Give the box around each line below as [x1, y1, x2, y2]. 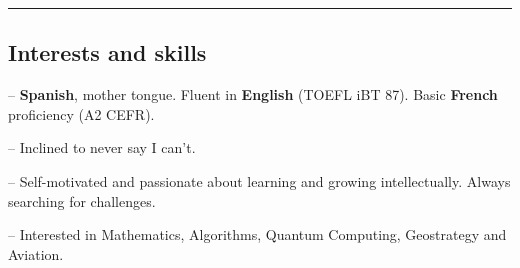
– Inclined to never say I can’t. [8, 137, 196, 158]
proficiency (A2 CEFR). [8, 103, 155, 124]
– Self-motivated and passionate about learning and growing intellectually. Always [8, 170, 511, 191]
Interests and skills [8, 37, 207, 68]
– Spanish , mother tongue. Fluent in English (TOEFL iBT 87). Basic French [8, 84, 498, 105]
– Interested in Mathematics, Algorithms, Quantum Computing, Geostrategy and [8, 224, 507, 245]
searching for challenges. [8, 190, 156, 211]
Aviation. [8, 243, 64, 264]
